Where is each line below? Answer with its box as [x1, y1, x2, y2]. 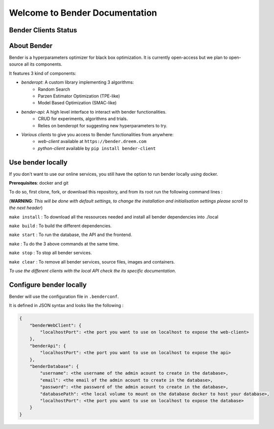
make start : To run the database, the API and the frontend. [9, 232, 132, 238]
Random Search [38, 86, 70, 92]
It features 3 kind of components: [9, 70, 76, 76]
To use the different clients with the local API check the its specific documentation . [9, 267, 176, 274]
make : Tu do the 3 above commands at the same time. [9, 240, 119, 247]
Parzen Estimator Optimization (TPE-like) [38, 93, 120, 99]
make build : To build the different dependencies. [9, 223, 112, 229]
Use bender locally [9, 158, 68, 167]
